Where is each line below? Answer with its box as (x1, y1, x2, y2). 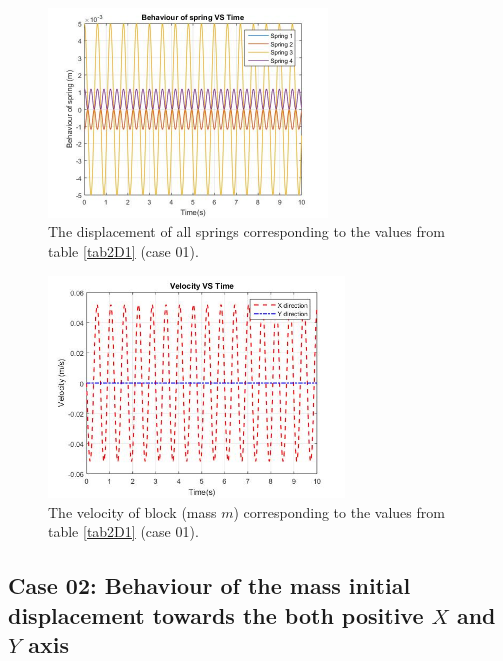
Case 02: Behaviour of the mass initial (8, 570, 411, 601)
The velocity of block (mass (48, 501, 217, 522)
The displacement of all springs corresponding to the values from (48, 221, 445, 242)
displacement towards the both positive (8, 599, 424, 630)
